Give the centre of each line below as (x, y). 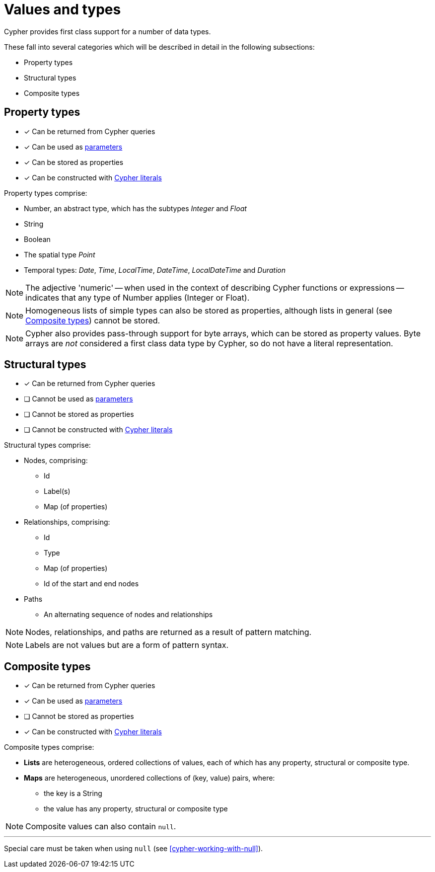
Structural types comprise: (47, 445)
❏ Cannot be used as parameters (78, 399)
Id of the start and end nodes (91, 584)
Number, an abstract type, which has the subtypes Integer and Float (135, 208)
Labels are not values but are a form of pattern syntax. (127, 645)
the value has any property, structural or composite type (136, 809)
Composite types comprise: (49, 747)
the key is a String (73, 793)
